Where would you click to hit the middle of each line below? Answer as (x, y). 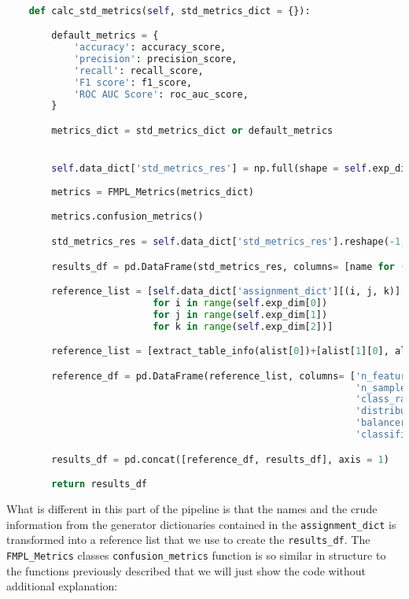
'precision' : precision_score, (155, 59)
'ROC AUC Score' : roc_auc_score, (161, 94)
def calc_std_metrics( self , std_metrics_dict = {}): (169, 11)
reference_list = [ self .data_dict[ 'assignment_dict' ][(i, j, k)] (226, 292)
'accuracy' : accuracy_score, (150, 48)
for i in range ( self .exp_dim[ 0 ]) (240, 303)
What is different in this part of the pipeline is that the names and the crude (192, 509)
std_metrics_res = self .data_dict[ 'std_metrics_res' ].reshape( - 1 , (229, 241)
